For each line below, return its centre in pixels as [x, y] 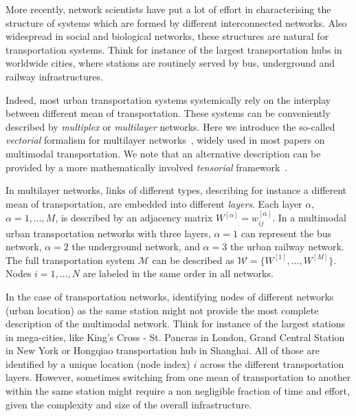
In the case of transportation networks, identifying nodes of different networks [170, 296]
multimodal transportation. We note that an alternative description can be [163, 153]
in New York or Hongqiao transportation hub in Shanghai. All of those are [163, 350]
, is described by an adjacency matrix [134, 218]
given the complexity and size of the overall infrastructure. [129, 404]
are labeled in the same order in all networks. [178, 273]
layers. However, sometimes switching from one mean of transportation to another [178, 377]
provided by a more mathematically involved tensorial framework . [147, 167]
